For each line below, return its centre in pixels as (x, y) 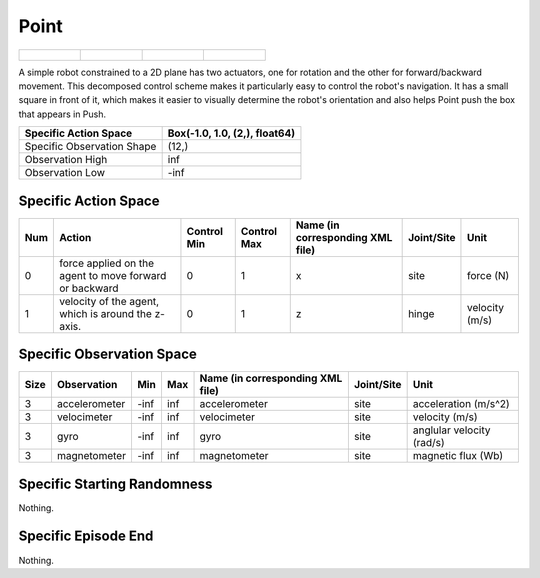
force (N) (488, 275)
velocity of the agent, (109, 301)
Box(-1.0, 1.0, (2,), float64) (231, 133)
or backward (88, 288)
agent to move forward (112, 275)
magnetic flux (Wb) (458, 456)
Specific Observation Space (107, 354)
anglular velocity (451, 430)
